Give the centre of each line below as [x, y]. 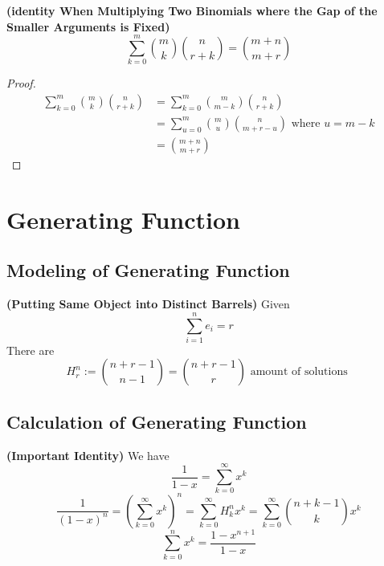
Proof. [21, 83]
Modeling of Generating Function [148, 270]
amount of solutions [299, 372]
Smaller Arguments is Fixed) [88, 26]
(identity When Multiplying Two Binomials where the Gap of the [192, 10]
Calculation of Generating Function [157, 421]
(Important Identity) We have [88, 455]
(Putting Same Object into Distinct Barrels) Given [148, 304]
